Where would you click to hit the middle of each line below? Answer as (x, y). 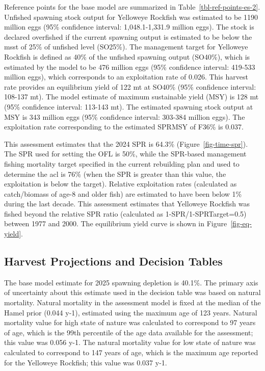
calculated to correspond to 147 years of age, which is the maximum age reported (131, 352)
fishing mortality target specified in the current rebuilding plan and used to (122, 163)
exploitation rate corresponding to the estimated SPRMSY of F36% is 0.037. (124, 127)
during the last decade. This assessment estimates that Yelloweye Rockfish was (127, 204)
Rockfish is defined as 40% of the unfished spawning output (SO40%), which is (127, 56)
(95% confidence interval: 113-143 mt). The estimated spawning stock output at (129, 106)
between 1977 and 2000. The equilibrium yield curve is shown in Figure (116, 223)
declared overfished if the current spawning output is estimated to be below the (128, 36)
